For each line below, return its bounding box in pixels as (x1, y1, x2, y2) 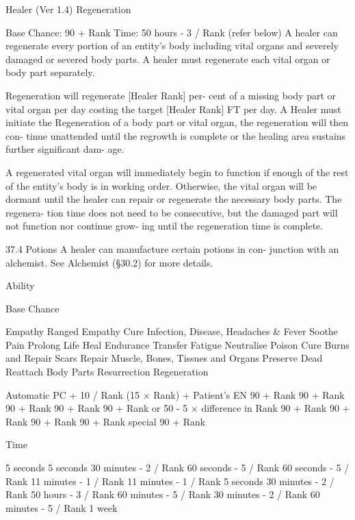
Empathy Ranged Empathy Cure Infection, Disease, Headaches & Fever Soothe (5, 324, 338, 338)
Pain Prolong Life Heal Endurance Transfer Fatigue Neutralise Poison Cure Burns (5, 337, 350, 351)
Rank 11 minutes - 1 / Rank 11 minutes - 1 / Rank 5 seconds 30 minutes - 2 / (5, 473, 334, 488)
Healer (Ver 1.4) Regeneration (5, 2, 131, 16)
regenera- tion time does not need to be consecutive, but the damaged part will (5, 205, 338, 219)
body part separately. (5, 65, 95, 79)
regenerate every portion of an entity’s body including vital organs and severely (5, 38, 339, 53)
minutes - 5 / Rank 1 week (5, 500, 118, 515)
